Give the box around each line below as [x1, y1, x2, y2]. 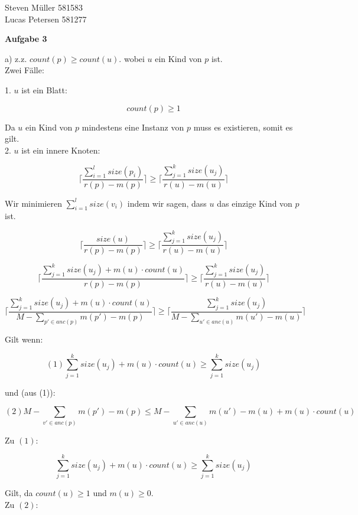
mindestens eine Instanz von [82, 120, 184, 133]
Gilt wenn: [5, 333, 43, 345]
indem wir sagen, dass [127, 197, 207, 209]
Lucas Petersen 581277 [5, 12, 87, 25]
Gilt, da [5, 487, 33, 499]
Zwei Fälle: [5, 64, 44, 76]
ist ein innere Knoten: [21, 144, 100, 156]
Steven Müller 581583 [5, 1, 83, 13]
